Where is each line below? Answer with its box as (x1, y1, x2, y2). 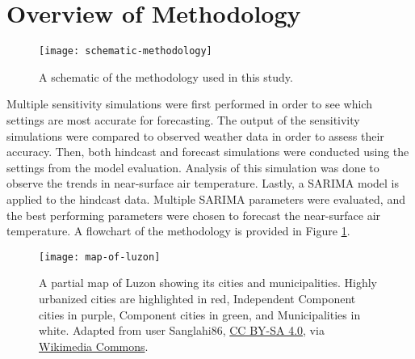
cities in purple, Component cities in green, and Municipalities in (39, 306, 361, 323)
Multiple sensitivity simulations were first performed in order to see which (6, 95, 372, 112)
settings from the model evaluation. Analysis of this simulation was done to (6, 158, 379, 175)
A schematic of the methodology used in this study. (39, 68, 293, 85)
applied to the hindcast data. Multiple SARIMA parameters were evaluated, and (6, 190, 405, 207)
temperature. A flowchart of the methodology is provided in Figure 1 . (6, 222, 350, 239)
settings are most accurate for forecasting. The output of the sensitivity (6, 111, 360, 128)
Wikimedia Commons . (39, 337, 149, 354)
